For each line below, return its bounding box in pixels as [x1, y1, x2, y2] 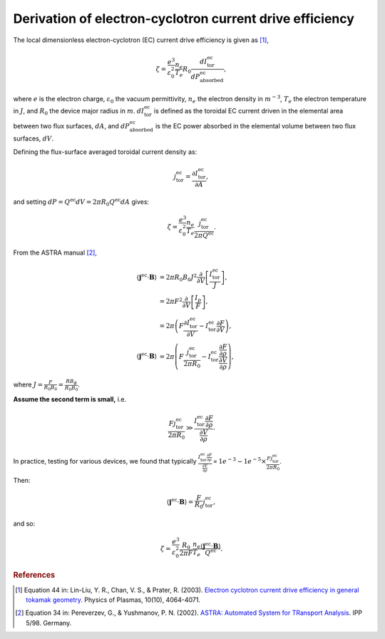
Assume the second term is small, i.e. [13, 395, 127, 404]
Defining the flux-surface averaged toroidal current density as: [13, 147, 197, 156]
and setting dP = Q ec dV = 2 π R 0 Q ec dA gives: [13, 197, 150, 208]
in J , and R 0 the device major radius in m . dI [13, 106, 145, 117]
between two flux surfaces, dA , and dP [13, 121, 130, 130]
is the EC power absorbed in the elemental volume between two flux [155, 121, 356, 130]
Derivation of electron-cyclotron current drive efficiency [13, 11, 354, 26]
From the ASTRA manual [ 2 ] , [13, 248, 98, 257]
